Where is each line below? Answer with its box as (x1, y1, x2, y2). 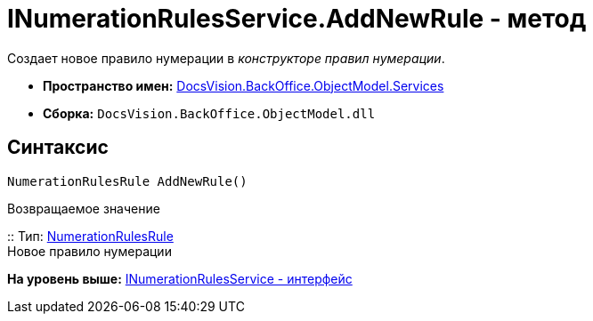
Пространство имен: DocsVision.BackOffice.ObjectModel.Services (43, 77, 444, 93)
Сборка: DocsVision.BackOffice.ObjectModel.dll (43, 105, 376, 121)
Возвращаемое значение (7, 200, 160, 216)
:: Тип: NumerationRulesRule (7, 228, 174, 244)
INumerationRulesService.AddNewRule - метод (7, 4, 587, 34)
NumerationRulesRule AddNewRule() (7, 173, 248, 189)
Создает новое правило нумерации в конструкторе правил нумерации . (7, 50, 445, 66)
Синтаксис (7, 136, 109, 159)
